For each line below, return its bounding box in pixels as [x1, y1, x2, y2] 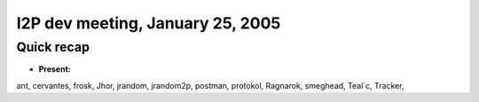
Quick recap [16, 39, 90, 55]
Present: [38, 64, 71, 75]
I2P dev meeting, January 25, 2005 [16, 13, 281, 33]
